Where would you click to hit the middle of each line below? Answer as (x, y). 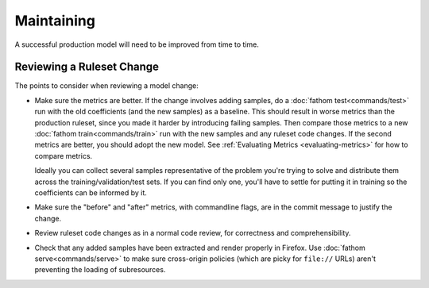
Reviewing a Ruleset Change (87, 67)
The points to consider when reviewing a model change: (106, 86)
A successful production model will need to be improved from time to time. (137, 44)
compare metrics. (64, 156)
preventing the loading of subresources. (100, 270)
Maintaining (55, 21)
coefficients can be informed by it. (91, 192)
